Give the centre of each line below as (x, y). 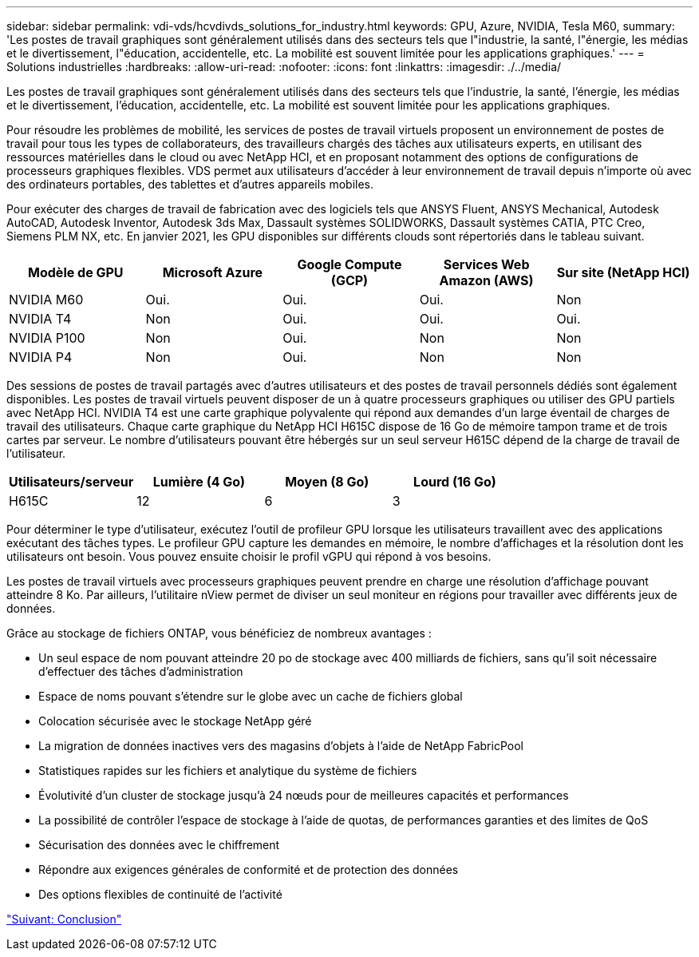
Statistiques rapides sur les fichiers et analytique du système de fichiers (228, 770)
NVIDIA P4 (41, 357)
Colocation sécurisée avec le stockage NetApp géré (175, 721)
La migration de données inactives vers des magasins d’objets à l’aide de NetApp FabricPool (281, 746)
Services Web (486, 264)
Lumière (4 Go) (199, 482)
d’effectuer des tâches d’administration (141, 671)
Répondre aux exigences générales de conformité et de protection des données (249, 870)
